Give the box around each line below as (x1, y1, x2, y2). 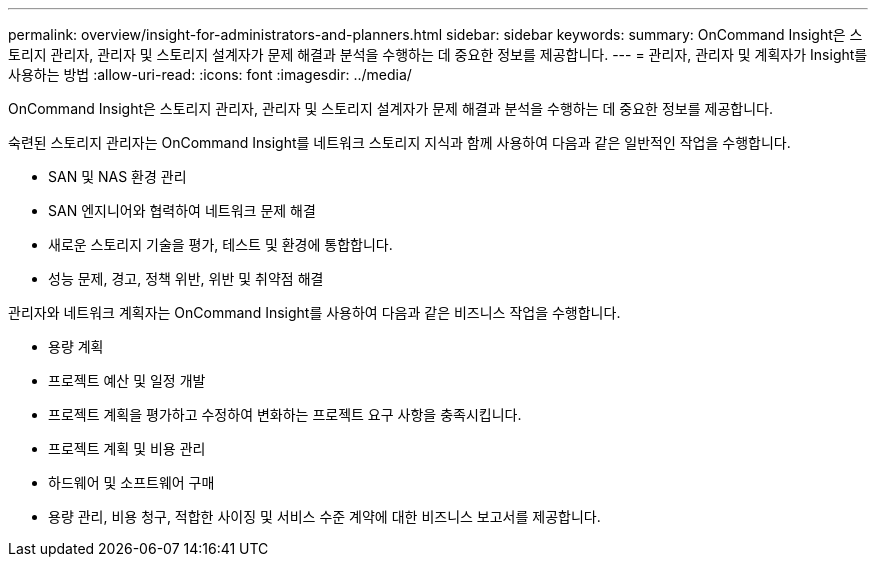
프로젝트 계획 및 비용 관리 (48, 440, 206, 457)
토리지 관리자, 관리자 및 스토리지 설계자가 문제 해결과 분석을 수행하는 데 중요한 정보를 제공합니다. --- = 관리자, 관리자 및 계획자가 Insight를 (8, 46, 868, 63)
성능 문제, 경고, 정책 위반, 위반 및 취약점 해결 (48, 270, 324, 287)
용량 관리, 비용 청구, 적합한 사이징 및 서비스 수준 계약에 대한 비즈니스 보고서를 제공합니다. (48, 508, 601, 525)
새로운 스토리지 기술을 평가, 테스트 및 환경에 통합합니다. (48, 236, 393, 253)
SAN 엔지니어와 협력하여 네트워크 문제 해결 (48, 202, 316, 219)
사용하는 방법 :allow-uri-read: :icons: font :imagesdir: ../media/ (8, 66, 412, 83)
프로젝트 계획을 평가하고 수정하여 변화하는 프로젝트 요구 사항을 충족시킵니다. (48, 406, 522, 423)
